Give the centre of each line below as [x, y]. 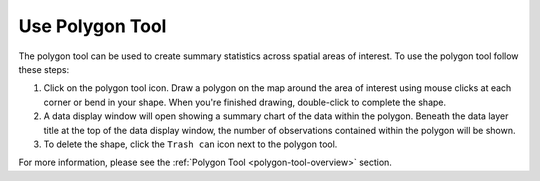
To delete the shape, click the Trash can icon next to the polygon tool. [190, 144]
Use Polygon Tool [92, 26]
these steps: [44, 69]
